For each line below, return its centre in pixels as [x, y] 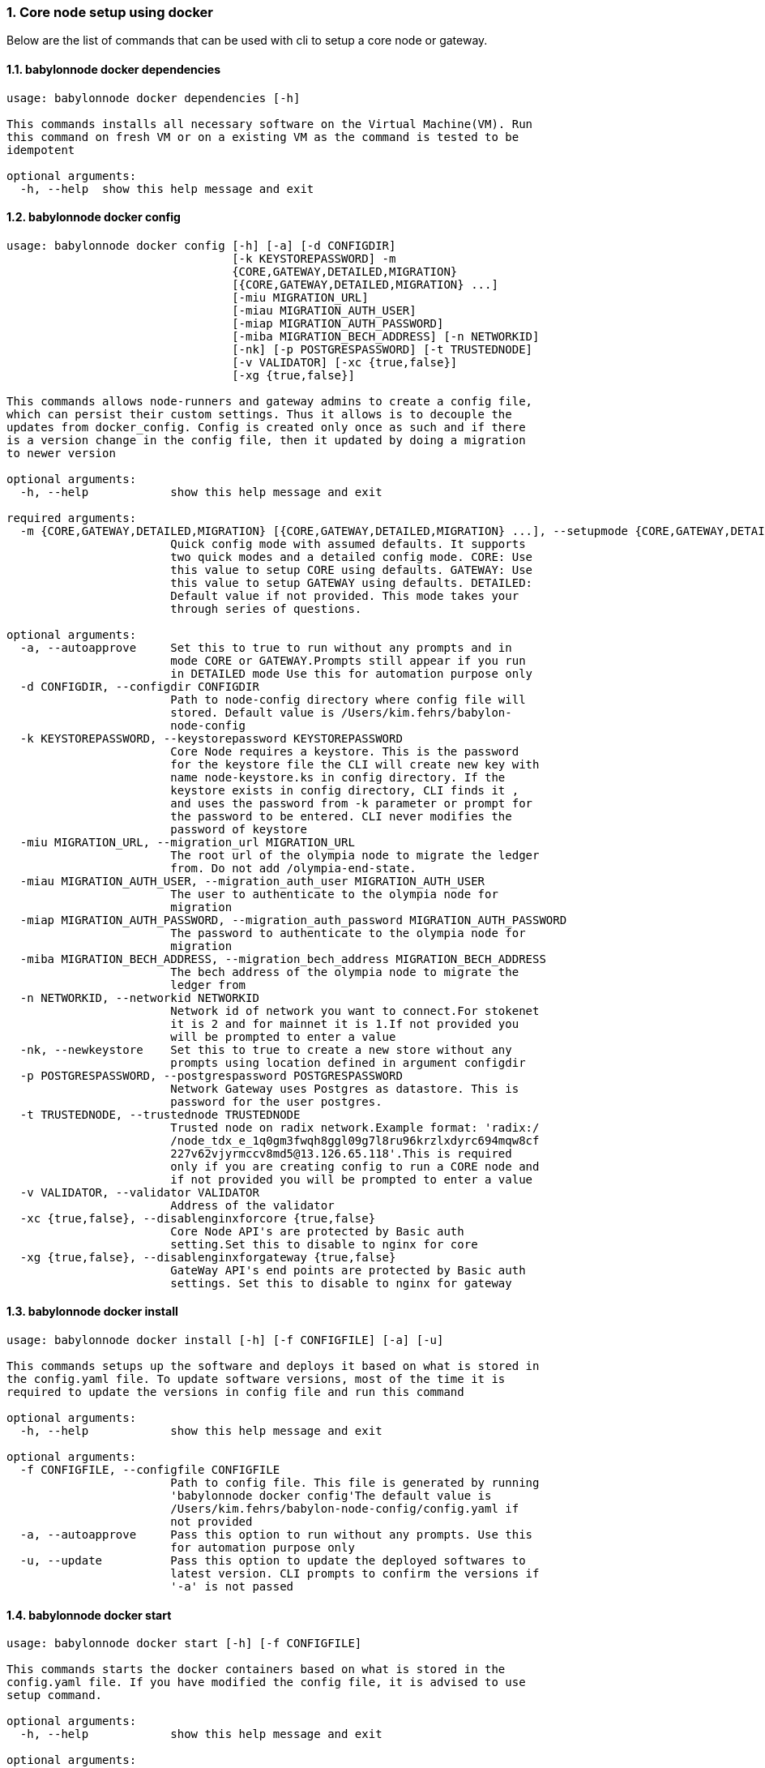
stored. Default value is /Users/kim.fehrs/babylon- [341, 712]
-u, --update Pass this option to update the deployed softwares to [273, 1561]
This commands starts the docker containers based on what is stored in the [256, 1670]
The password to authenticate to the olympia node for [348, 933]
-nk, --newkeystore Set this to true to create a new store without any [266, 1049]
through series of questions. [266, 608]
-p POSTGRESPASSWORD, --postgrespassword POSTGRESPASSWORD [211, 1075]
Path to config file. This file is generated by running [355, 1483]
